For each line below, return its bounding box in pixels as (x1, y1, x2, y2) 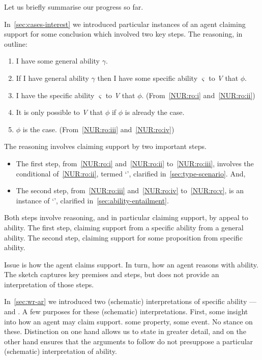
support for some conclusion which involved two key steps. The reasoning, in (4, 28, 243, 39)
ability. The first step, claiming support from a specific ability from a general (4, 222, 244, 232)
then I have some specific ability (97, 72, 198, 83)
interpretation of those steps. (4, 279, 94, 289)
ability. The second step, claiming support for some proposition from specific (4, 232, 243, 243)
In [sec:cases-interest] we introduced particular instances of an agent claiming (4, 18, 246, 29)
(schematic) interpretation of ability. (4, 346, 117, 356)
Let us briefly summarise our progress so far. (4, 2, 143, 12)
